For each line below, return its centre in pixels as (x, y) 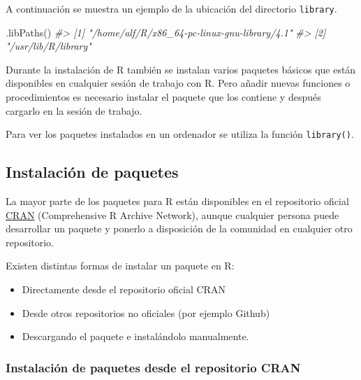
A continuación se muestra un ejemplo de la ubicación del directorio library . (171, 8)
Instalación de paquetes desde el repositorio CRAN (153, 367)
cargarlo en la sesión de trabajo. (74, 110)
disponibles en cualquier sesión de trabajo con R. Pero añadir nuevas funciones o (178, 83)
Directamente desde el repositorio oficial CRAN (124, 289)
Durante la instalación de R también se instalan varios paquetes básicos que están (181, 69)
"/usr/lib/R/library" (49, 46)
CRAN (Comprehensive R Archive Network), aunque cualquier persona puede (172, 214)
